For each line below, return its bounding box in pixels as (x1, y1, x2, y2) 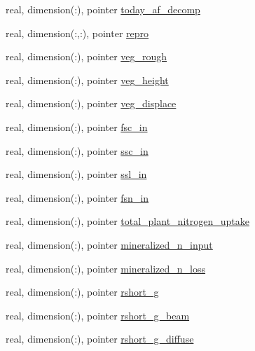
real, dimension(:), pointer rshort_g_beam (6, 308, 190, 322)
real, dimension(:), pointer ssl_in (6, 167, 147, 181)
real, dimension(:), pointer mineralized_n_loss (6, 261, 206, 275)
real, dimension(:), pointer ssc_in (6, 143, 149, 158)
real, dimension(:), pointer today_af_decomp (6, 2, 200, 16)
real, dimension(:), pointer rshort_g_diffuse (6, 331, 194, 346)
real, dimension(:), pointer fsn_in (6, 190, 149, 205)
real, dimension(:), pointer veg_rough (6, 49, 167, 64)
